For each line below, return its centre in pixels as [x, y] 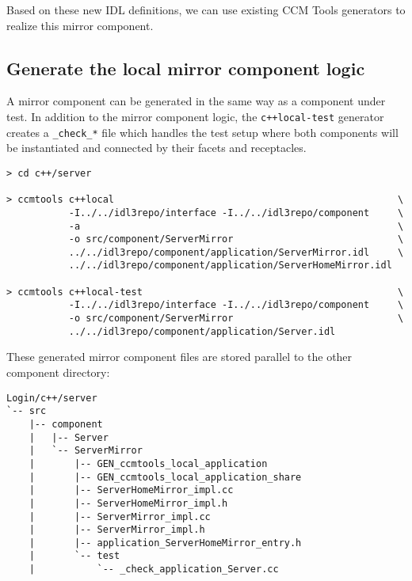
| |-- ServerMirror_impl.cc [120, 516]
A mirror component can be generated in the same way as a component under [196, 101]
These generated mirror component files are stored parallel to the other [179, 357]
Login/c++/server [52, 398]
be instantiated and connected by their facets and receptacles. [156, 148]
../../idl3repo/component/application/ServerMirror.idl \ [236, 252]
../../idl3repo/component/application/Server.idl [202, 331]
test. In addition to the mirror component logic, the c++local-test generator [195, 116]
